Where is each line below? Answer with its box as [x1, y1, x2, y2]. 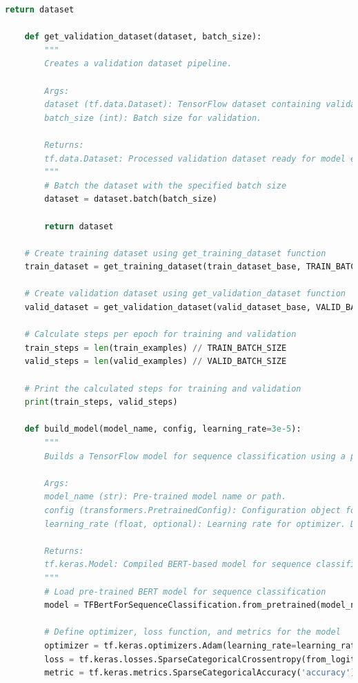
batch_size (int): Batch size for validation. [44, 113, 262, 123]
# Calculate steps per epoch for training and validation [24, 329, 297, 340]
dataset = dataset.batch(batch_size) [44, 194, 217, 204]
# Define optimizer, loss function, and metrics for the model [44, 627, 341, 637]
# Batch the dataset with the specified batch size [44, 180, 287, 191]
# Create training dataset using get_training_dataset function [24, 248, 326, 258]
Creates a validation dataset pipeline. [44, 59, 232, 69]
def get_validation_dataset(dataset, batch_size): [24, 32, 262, 42]
